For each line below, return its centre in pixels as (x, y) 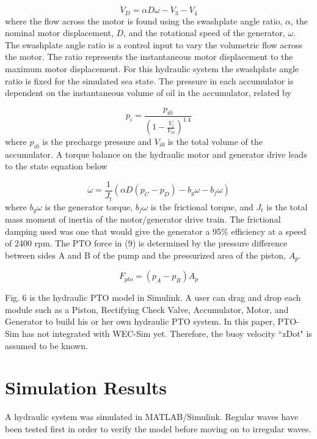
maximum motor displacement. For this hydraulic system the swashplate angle (152, 69)
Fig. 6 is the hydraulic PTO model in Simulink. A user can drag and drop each (153, 297)
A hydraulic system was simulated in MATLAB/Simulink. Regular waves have (152, 417)
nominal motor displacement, (59, 33)
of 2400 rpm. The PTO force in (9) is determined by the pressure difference (146, 243)
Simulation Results (86, 387)
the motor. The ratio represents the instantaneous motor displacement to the (149, 57)
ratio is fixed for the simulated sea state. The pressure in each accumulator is (149, 80)
